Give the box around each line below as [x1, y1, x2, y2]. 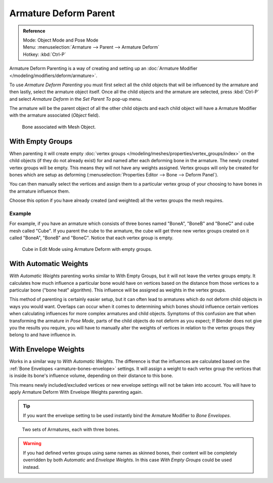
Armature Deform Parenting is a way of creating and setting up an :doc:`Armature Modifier [9, 65, 198, 71]
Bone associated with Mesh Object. [22, 124, 96, 130]
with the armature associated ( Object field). [9, 112, 100, 119]
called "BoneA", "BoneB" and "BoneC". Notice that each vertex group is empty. [9, 235, 174, 241]
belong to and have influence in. [9, 332, 77, 338]
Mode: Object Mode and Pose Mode [23, 37, 99, 43]
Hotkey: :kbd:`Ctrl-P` [23, 51, 66, 57]
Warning [23, 440, 41, 447]
